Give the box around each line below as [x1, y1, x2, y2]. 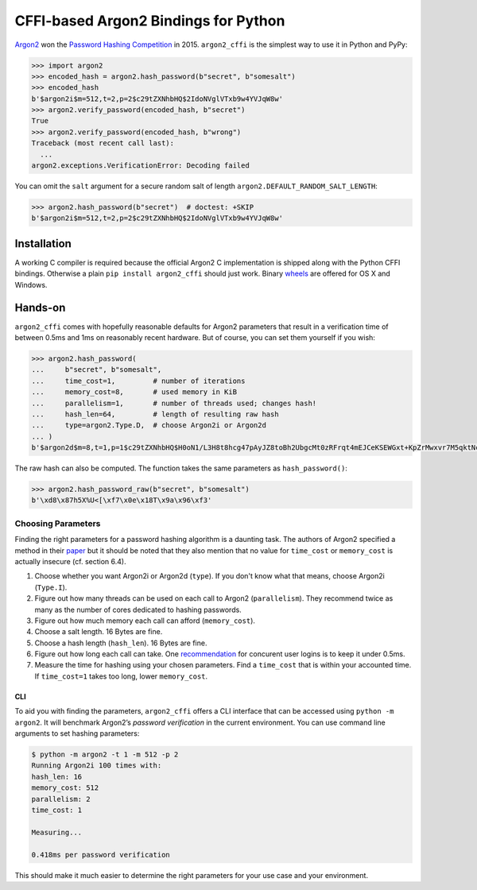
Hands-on [14, 300, 66, 314]
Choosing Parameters [14, 517, 101, 528]
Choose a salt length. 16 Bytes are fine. [34, 627, 163, 637]
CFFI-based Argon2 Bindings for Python [14, 12, 285, 29]
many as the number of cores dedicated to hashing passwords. [34, 605, 242, 614]
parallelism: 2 [31, 795, 91, 803]
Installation [14, 237, 72, 250]
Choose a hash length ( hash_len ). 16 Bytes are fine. [34, 638, 207, 648]
